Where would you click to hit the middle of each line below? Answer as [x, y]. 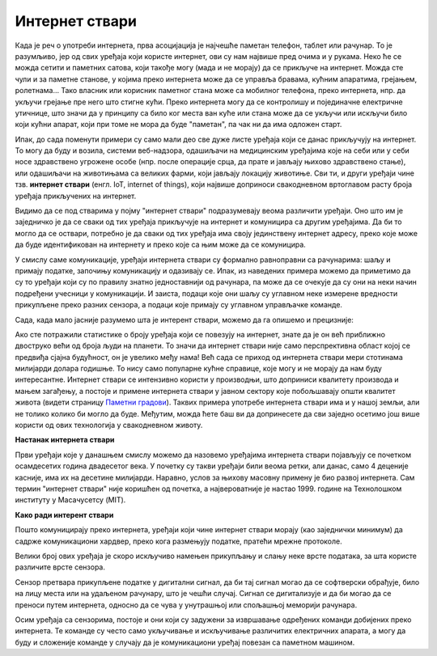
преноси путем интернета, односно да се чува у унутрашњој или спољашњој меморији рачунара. [186, 605]
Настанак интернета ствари [65, 440]
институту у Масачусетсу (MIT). [70, 500]
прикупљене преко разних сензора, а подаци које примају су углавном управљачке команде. [179, 305]
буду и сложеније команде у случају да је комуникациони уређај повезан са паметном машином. [185, 642]
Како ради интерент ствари [64, 514]
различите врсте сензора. [60, 567]
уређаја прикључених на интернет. [76, 196]
